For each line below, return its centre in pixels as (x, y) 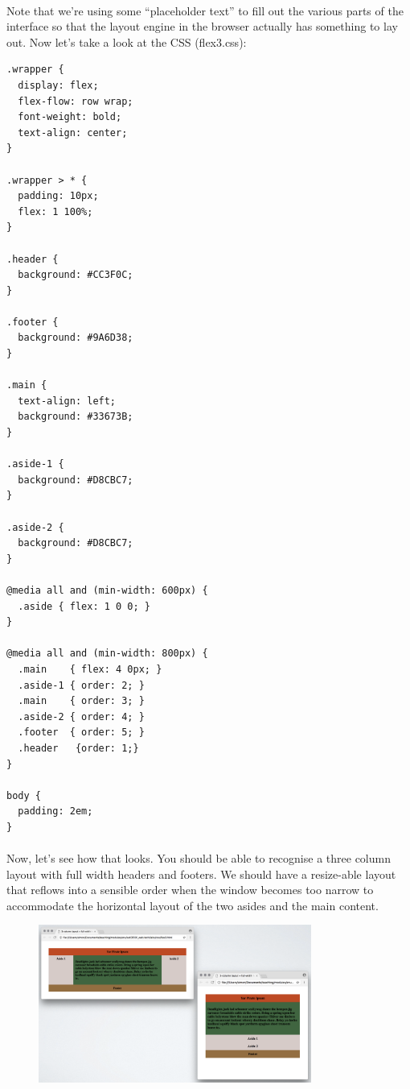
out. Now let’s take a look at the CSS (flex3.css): (127, 41)
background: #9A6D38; (76, 338)
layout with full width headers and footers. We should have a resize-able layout (201, 874)
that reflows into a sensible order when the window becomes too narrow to (190, 890)
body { (24, 795)
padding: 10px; (58, 196)
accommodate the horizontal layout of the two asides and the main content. (193, 905)
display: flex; (58, 85)
